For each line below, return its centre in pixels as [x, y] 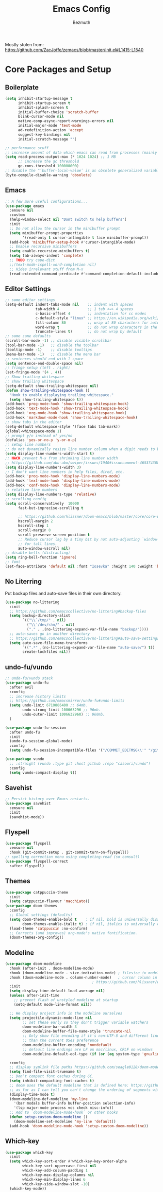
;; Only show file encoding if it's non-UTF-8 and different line [91, 1036]
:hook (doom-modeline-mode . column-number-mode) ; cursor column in [83, 977]
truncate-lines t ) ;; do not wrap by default [89, 332]
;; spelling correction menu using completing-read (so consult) [72, 857]
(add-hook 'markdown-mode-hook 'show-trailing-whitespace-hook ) [71, 418]
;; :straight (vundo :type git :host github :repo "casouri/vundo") [80, 763]
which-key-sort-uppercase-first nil [59, 1166]
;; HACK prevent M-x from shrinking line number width [62, 458]
